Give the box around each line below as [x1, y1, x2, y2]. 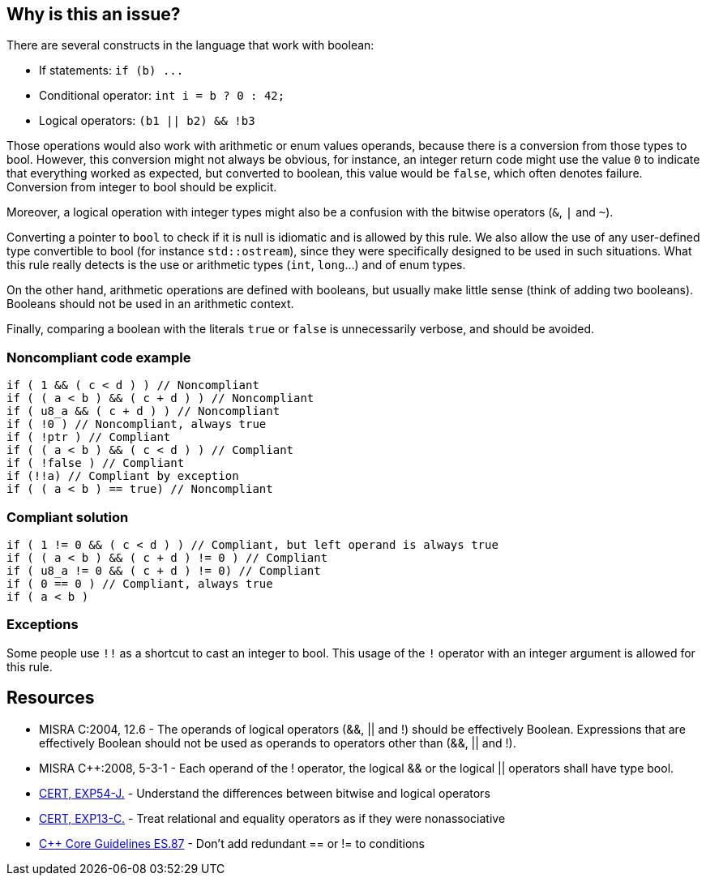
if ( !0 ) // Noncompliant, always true [6, 417, 267, 431]
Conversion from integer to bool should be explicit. [6, 180, 277, 195]
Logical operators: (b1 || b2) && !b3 [39, 113, 255, 128]
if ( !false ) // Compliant [6, 456, 185, 470]
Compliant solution [6, 508, 129, 525]
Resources [6, 687, 95, 709]
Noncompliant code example [6, 349, 191, 366]
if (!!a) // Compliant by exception [6, 469, 239, 483]
